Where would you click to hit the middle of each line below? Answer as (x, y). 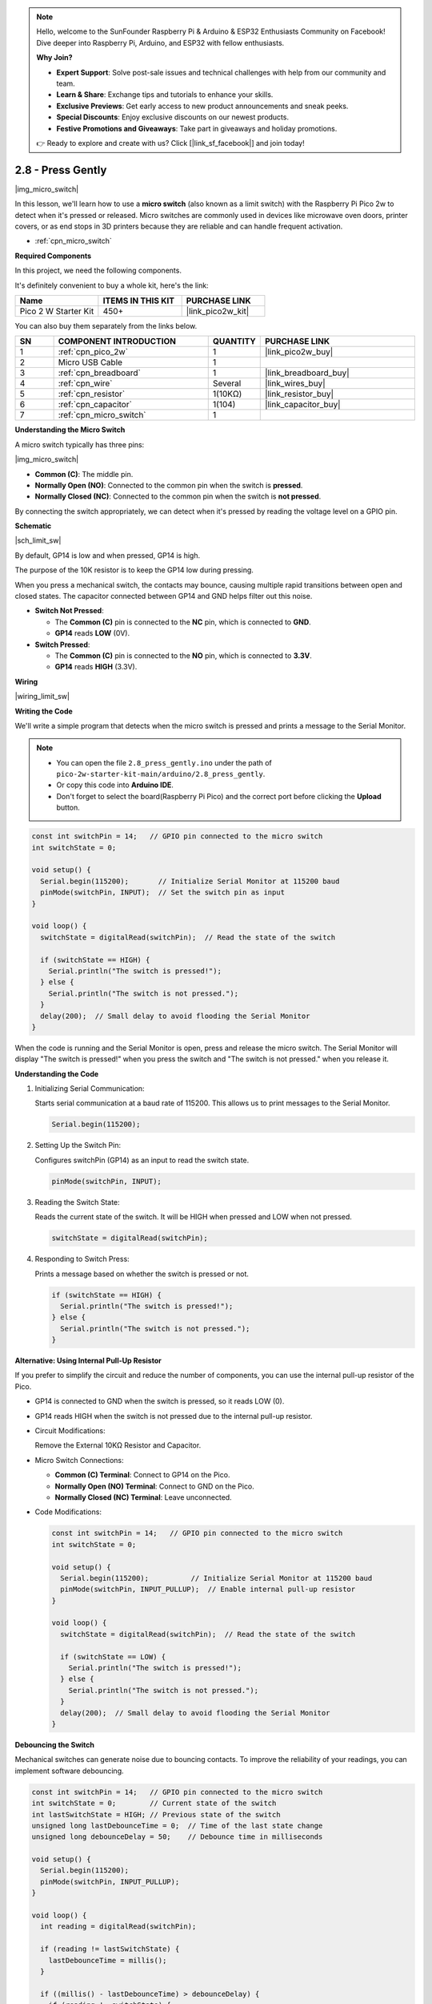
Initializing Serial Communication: (90, 1089)
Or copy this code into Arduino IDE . (115, 785)
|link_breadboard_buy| (307, 373)
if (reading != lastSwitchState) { (110, 1949)
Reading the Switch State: (77, 1202)
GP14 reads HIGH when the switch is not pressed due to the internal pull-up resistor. (174, 1416)
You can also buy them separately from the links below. (106, 325)
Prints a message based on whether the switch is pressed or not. (142, 1274)
